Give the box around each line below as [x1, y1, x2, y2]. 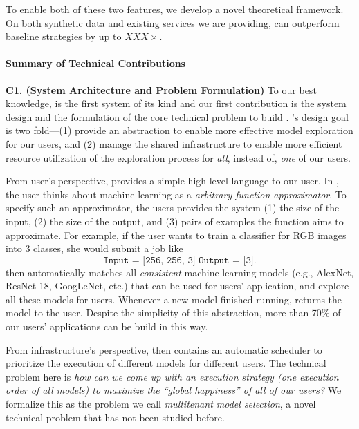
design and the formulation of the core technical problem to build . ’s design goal [6, 109, 349, 124]
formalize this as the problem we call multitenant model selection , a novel [6, 397, 316, 411]
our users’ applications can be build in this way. [6, 319, 208, 334]
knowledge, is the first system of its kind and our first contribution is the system [6, 96, 347, 111]
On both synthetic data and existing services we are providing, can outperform [6, 15, 340, 30]
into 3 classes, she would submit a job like [6, 241, 183, 256]
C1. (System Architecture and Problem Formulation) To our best [6, 82, 317, 97]
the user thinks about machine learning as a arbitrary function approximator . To [6, 187, 347, 201]
